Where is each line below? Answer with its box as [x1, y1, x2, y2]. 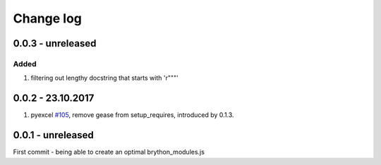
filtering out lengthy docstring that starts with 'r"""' [30, 74, 179, 82]
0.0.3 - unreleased [13, 37, 97, 49]
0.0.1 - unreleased [13, 129, 95, 141]
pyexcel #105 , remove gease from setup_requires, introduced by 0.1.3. [30, 111, 234, 119]
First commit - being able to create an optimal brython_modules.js [13, 148, 205, 157]
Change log [13, 11, 83, 26]
